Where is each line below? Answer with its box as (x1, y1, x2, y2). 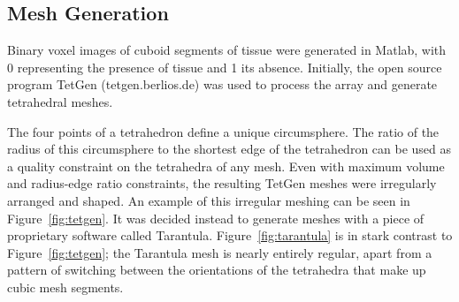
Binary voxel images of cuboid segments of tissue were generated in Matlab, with (7, 41, 447, 59)
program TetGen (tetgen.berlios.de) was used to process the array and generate (7, 75, 438, 94)
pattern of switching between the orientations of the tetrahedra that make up (7, 260, 426, 279)
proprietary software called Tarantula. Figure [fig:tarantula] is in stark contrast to (7, 226, 453, 245)
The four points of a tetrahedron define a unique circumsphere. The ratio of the (7, 122, 440, 140)
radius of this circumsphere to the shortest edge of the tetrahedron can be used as (7, 140, 452, 158)
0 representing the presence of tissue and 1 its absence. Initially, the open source (7, 57, 442, 76)
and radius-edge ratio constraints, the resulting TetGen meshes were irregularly (7, 174, 437, 193)
